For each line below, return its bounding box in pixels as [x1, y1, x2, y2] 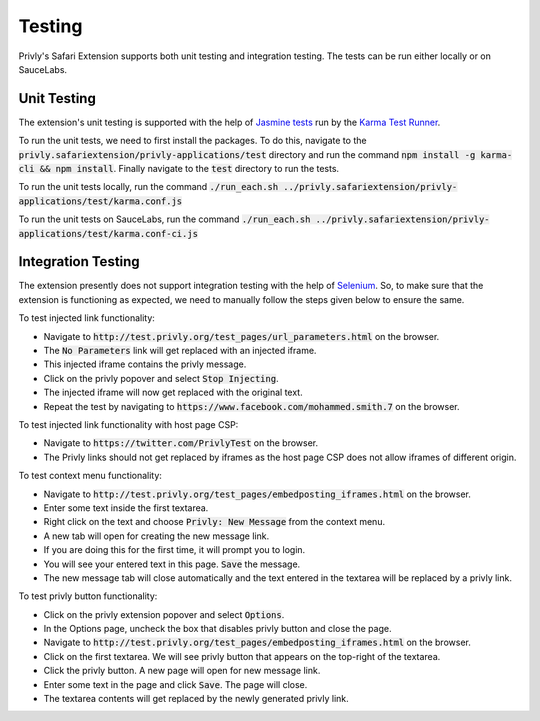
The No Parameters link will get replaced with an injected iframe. [43, 345, 317, 357]
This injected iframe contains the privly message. [43, 358, 247, 370]
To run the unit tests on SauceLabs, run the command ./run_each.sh [18, 213, 311, 225]
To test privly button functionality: [18, 590, 158, 602]
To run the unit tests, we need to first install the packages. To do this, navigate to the [18, 135, 367, 147]
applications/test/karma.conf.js [18, 195, 183, 207]
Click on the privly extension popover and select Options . [43, 608, 285, 620]
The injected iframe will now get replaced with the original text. [43, 386, 304, 399]
